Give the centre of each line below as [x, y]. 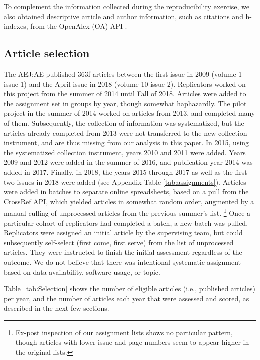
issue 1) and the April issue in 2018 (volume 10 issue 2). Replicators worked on [125, 84]
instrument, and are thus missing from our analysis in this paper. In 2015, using [127, 143]
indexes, [16, 26]
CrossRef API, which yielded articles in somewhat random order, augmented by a [129, 201]
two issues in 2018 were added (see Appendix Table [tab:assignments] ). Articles [125, 181]
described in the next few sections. [57, 308]
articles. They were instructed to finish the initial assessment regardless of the [123, 252]
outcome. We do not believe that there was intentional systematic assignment [123, 261]
